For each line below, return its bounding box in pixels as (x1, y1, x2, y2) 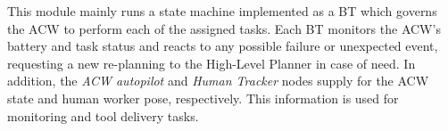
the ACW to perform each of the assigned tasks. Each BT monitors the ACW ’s (7, 19, 441, 37)
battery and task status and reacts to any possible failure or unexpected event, (7, 37, 438, 55)
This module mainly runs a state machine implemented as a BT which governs (7, 2, 437, 20)
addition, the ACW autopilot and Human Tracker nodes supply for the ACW (7, 71, 429, 90)
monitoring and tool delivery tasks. (7, 106, 199, 125)
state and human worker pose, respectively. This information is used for (7, 88, 399, 107)
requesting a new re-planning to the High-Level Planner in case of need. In (7, 53, 416, 72)
